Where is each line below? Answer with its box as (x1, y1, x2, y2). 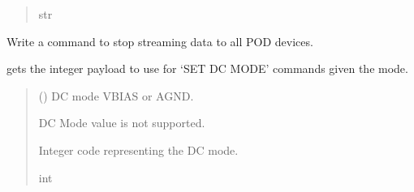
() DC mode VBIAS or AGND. (38, 87, 194, 104)
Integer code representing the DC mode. (38, 141, 239, 158)
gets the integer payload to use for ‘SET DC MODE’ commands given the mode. (6, 60, 408, 77)
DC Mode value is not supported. (38, 114, 205, 131)
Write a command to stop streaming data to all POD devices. (6, 32, 313, 49)
